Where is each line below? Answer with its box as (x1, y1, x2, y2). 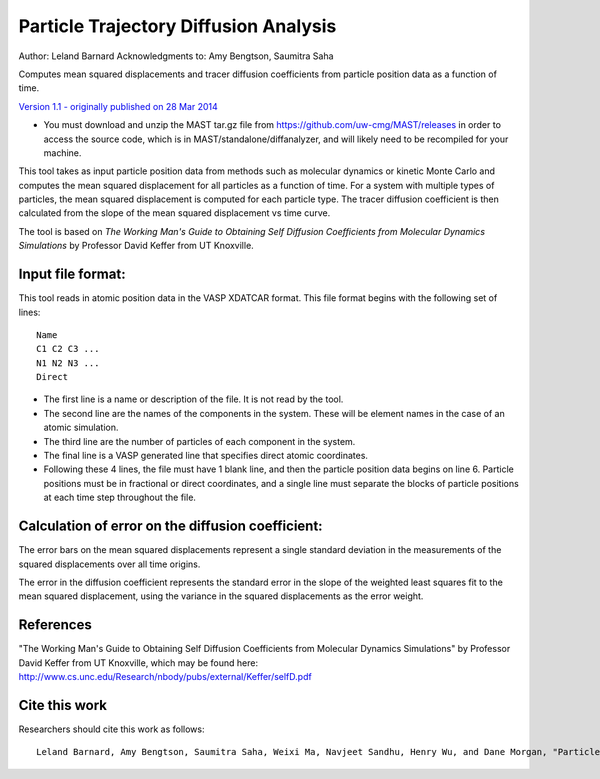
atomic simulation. (43, 421, 119, 434)
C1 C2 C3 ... (36, 343, 100, 355)
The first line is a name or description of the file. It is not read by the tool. (43, 393, 344, 405)
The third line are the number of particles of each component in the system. (43, 435, 356, 447)
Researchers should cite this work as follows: (18, 723, 205, 735)
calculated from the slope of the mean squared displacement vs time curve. (18, 207, 331, 219)
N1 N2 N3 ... (36, 357, 100, 369)
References (18, 616, 92, 634)
